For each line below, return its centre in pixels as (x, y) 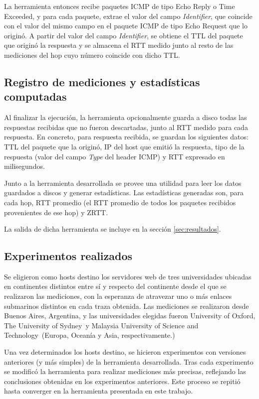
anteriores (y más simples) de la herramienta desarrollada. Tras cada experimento (129, 361)
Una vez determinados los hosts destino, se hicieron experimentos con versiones (125, 352)
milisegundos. (24, 166)
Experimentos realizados (68, 256)
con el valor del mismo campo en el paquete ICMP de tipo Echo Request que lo (126, 26)
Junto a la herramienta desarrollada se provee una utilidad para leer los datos (123, 183)
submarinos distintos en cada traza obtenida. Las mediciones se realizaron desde (127, 306)
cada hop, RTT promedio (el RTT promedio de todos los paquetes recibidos (120, 202)
